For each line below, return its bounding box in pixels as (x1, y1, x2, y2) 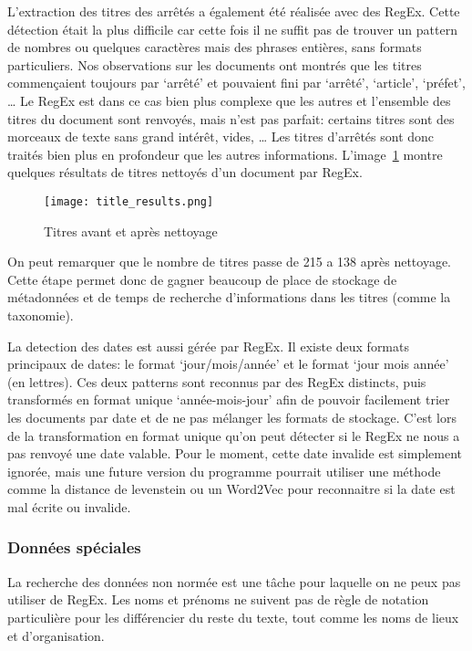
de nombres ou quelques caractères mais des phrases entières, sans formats (7, 37, 422, 57)
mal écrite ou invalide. (7, 497, 131, 516)
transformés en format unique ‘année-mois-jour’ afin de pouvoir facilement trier (7, 390, 450, 409)
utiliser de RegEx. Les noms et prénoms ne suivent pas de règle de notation (7, 590, 429, 609)
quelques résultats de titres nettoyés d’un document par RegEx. (7, 163, 363, 182)
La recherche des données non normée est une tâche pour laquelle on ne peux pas (7, 572, 461, 591)
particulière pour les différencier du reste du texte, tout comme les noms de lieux (7, 607, 459, 626)
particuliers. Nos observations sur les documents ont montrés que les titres (7, 55, 422, 74)
